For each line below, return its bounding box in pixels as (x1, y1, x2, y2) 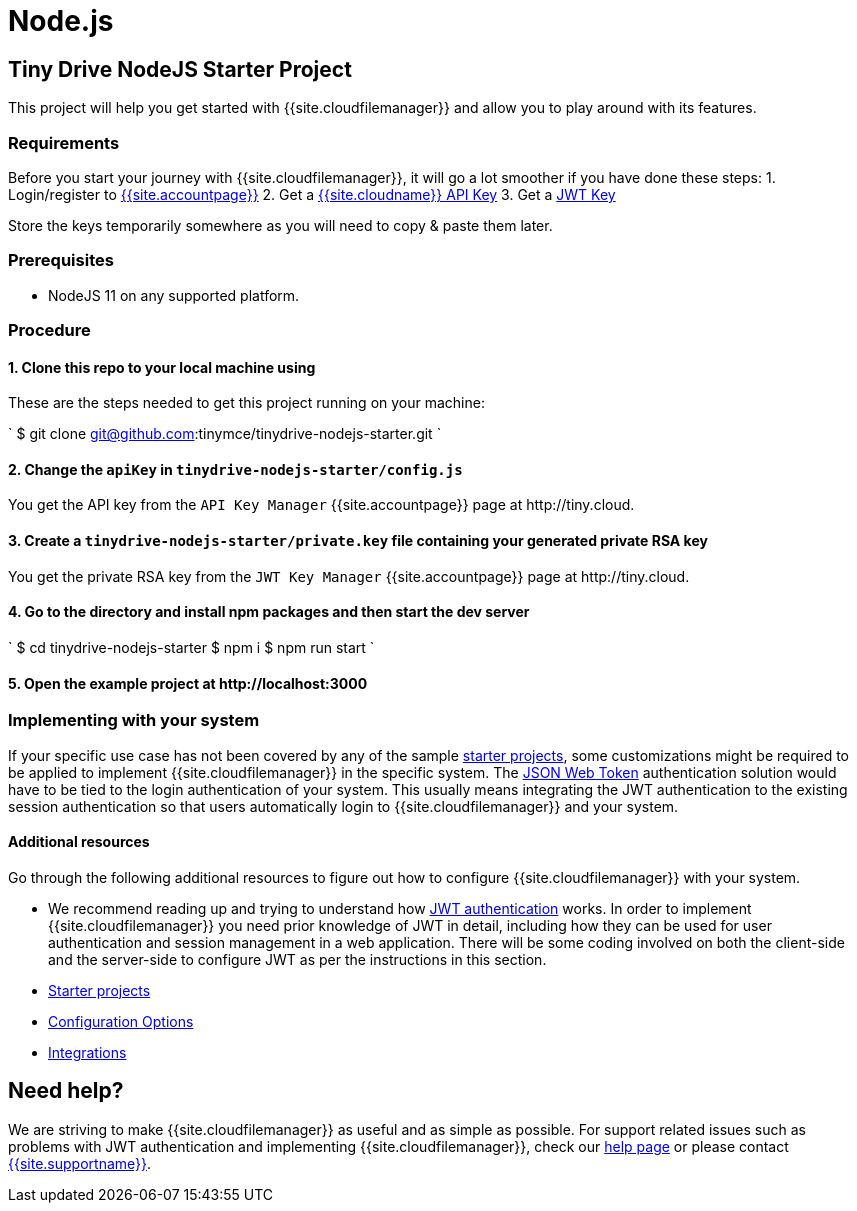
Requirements (8, 132, 120, 153)
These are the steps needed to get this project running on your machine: (8, 394, 485, 412)
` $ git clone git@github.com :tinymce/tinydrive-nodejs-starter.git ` (8, 425, 442, 443)
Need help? (8, 1078, 124, 1104)
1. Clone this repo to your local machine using (8, 358, 316, 376)
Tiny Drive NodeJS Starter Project (8, 56, 352, 82)
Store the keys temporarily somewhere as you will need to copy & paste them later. (8, 216, 553, 234)
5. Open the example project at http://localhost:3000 (8, 674, 368, 692)
